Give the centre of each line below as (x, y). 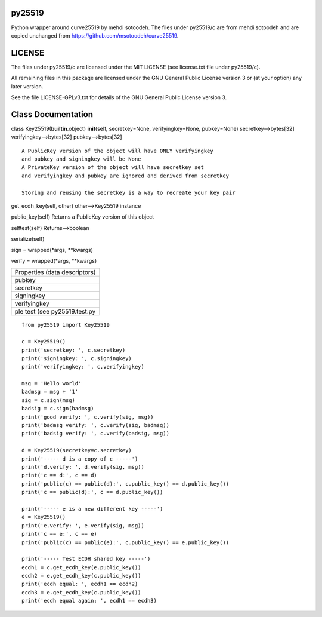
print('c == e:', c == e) (60, 534)
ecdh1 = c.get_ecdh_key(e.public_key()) (81, 567)
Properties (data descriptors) (55, 272)
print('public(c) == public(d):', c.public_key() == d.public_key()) (126, 484)
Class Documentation (52, 114)
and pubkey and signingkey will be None (81, 159)
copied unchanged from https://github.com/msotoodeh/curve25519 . (95, 35)
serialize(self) (28, 239)
